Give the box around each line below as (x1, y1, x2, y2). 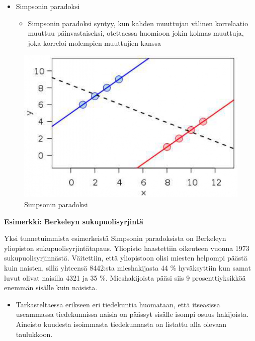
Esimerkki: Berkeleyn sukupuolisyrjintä (4, 216, 143, 226)
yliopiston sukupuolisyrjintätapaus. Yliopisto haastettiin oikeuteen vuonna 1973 (4, 242, 249, 253)
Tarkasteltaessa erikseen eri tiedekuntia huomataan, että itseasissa (16, 299, 220, 309)
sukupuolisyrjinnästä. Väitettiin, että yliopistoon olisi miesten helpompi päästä (4, 252, 247, 263)
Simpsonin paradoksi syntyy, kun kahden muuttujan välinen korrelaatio (28, 18, 248, 28)
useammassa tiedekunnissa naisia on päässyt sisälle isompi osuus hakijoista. (16, 309, 249, 319)
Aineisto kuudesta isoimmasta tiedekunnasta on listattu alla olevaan (16, 319, 226, 329)
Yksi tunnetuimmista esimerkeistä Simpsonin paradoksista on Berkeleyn (4, 233, 226, 243)
